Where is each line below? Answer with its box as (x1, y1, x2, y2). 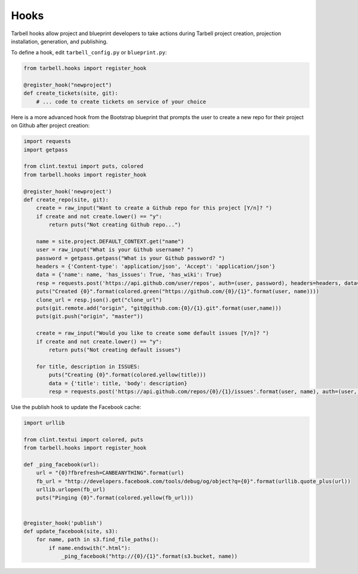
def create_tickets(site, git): (23, 90, 119, 97)
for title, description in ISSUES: (36, 363, 140, 370)
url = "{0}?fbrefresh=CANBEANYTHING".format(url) (36, 470, 184, 476)
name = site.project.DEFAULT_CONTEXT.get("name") (36, 238, 184, 244)
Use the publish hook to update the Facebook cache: (11, 403, 141, 411)
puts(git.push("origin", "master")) (36, 313, 143, 320)
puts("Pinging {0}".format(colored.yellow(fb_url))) (36, 495, 194, 501)
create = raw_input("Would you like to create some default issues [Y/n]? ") (36, 330, 270, 337)
